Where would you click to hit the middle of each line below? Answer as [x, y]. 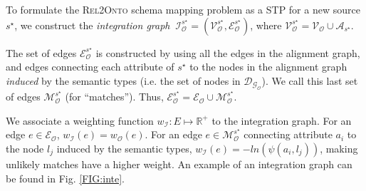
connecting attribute [288, 134]
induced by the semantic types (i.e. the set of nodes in [123, 80]
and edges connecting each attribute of [90, 67]
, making [339, 148]
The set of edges [41, 52]
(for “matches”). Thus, [114, 97]
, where [266, 25]
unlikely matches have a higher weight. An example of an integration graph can [179, 164]
